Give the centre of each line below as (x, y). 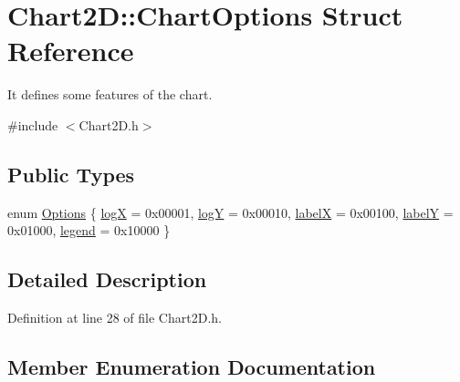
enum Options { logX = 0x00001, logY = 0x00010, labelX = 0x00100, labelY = (230, 212)
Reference (71, 51)
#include (33, 124)
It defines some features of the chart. (110, 94)
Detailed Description (107, 279)
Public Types (71, 174)
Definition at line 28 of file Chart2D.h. (115, 318)
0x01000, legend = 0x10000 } (89, 230)
